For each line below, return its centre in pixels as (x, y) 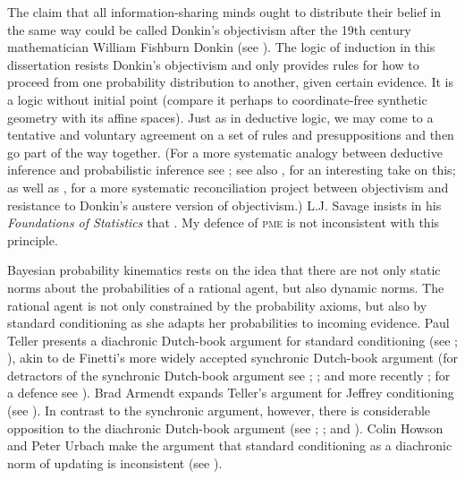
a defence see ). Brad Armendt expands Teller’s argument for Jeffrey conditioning (231, 393)
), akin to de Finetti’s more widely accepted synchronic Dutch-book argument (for (232, 358)
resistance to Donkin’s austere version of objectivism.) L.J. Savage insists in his (224, 205)
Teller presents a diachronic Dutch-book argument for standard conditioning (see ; (232, 340)
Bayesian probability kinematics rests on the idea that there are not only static (224, 270)
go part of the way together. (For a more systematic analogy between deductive (225, 152)
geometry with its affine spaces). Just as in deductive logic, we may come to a (220, 117)
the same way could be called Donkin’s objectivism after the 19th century (209, 29)
